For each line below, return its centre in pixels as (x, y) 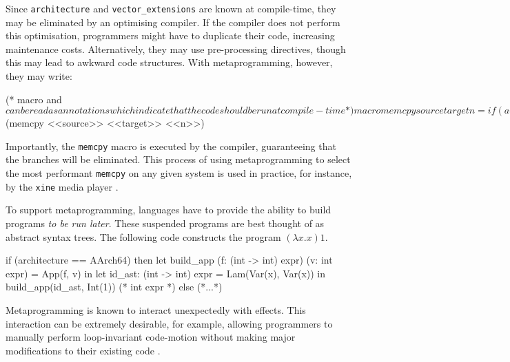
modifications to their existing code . (83, 350)
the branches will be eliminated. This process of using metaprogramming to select (178, 159)
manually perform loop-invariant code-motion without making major (151, 337)
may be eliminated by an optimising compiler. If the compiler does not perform (173, 22)
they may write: (39, 76)
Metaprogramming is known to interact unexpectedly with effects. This (156, 309)
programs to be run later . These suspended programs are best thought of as (165, 223)
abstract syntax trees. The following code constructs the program (143, 236)
